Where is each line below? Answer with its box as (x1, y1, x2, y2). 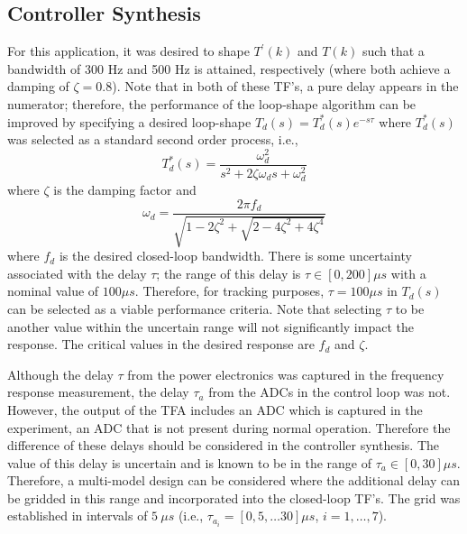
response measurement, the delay (7, 382, 189, 401)
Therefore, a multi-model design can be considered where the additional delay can (7, 471, 460, 490)
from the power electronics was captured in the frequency (127, 364, 444, 383)
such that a (362, 41, 425, 60)
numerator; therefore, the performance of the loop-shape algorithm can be (7, 94, 417, 113)
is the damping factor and (53, 180, 197, 199)
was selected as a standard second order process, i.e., (7, 130, 298, 149)
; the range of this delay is (156, 263, 301, 282)
